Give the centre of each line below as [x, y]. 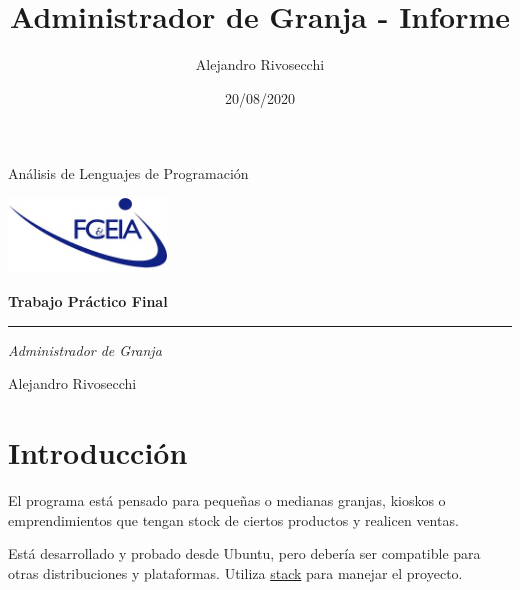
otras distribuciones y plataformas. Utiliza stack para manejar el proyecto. [235, 572]
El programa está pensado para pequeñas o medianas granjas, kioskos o [227, 499]
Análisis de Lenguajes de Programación [128, 173]
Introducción [98, 452]
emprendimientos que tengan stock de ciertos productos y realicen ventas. [233, 519]
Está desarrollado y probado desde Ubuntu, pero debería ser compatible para [244, 553]
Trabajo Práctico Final [88, 301]
